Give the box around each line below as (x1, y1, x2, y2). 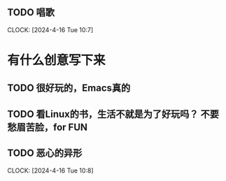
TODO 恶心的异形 (7, 147, 83, 159)
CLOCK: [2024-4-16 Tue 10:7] (7, 25, 94, 34)
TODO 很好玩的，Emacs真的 (7, 82, 131, 94)
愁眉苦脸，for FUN (7, 121, 88, 133)
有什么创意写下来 (7, 52, 106, 68)
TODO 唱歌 (7, 6, 55, 19)
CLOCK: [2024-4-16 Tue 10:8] (7, 166, 94, 175)
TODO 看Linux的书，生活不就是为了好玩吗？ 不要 (7, 108, 219, 120)
